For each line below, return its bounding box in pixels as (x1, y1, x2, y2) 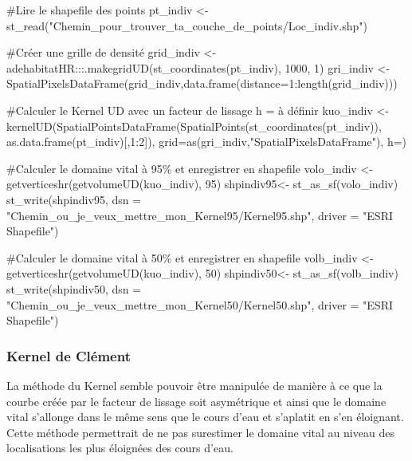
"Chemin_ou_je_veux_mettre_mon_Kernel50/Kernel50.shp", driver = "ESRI (6, 296, 394, 313)
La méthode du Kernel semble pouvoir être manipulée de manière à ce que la (6, 376, 383, 393)
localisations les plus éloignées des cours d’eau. (6, 439, 233, 456)
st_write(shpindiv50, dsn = (6, 280, 142, 297)
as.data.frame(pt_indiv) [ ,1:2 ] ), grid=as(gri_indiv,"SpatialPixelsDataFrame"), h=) (6, 133, 407, 150)
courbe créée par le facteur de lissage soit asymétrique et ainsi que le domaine (6, 392, 386, 409)
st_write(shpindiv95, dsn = (6, 191, 142, 207)
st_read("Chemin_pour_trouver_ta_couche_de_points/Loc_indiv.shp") (6, 17, 367, 33)
